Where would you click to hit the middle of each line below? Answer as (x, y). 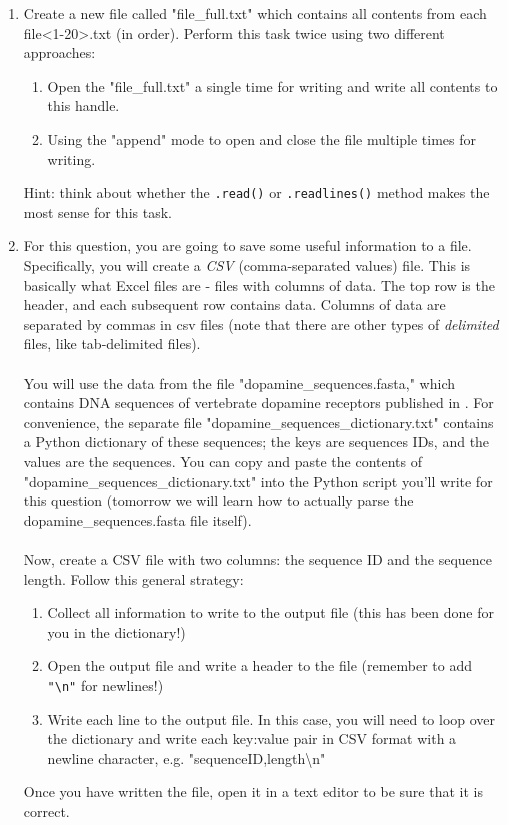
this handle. (83, 105)
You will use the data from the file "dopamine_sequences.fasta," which (239, 382)
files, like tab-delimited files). (112, 343)
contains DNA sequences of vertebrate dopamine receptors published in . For (258, 402)
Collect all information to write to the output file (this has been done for (270, 612)
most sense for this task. (97, 211)
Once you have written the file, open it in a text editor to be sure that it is (253, 791)
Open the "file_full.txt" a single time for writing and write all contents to (272, 85)
